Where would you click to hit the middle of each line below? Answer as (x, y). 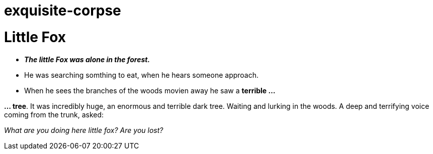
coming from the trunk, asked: (54, 114)
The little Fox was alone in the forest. (87, 59)
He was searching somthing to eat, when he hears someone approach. (142, 75)
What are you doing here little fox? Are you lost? (84, 130)
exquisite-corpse (63, 11)
